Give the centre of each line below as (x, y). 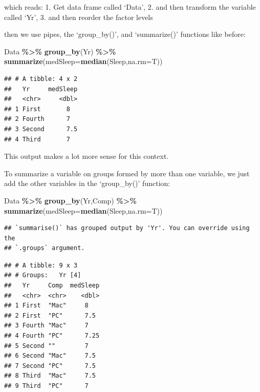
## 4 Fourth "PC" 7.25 (52, 336)
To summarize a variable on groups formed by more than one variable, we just (127, 173)
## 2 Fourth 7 (37, 119)
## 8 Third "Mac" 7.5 (50, 376)
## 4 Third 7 (37, 139)
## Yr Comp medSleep (52, 286)
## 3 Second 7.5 (41, 129)
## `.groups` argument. (45, 248)
